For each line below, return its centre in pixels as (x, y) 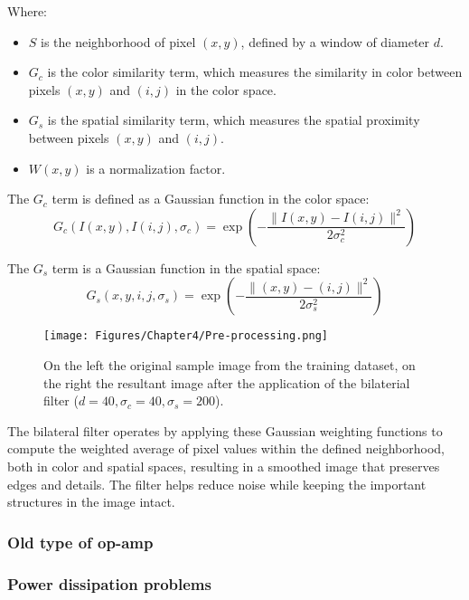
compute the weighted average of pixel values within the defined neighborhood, (226, 448)
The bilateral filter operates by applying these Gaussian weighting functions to (225, 430)
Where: (27, 11)
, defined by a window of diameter (335, 41)
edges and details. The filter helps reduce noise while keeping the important (217, 484)
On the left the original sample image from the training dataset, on (230, 365)
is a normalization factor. (156, 168)
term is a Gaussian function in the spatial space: (186, 267)
